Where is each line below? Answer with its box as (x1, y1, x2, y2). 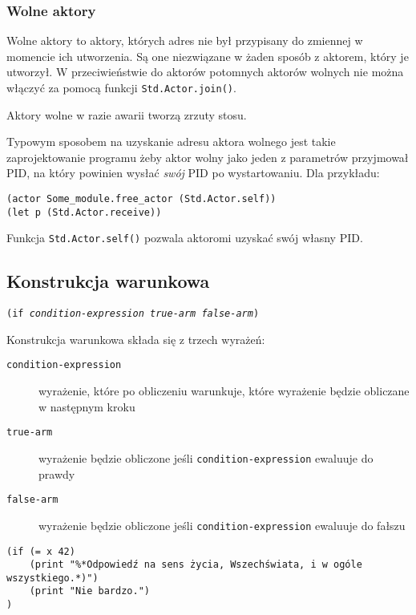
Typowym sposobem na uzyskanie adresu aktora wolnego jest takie (6, 133, 336, 150)
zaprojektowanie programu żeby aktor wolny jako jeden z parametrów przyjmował (6, 148, 409, 165)
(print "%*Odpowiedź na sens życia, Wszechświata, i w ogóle (29, 559, 362, 571)
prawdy (38, 465, 75, 482)
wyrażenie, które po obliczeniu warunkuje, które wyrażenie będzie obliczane (38, 382, 410, 399)
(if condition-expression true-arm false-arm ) (6, 308, 260, 320)
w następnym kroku (38, 398, 135, 415)
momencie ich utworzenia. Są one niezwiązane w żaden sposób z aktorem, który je (6, 47, 409, 64)
